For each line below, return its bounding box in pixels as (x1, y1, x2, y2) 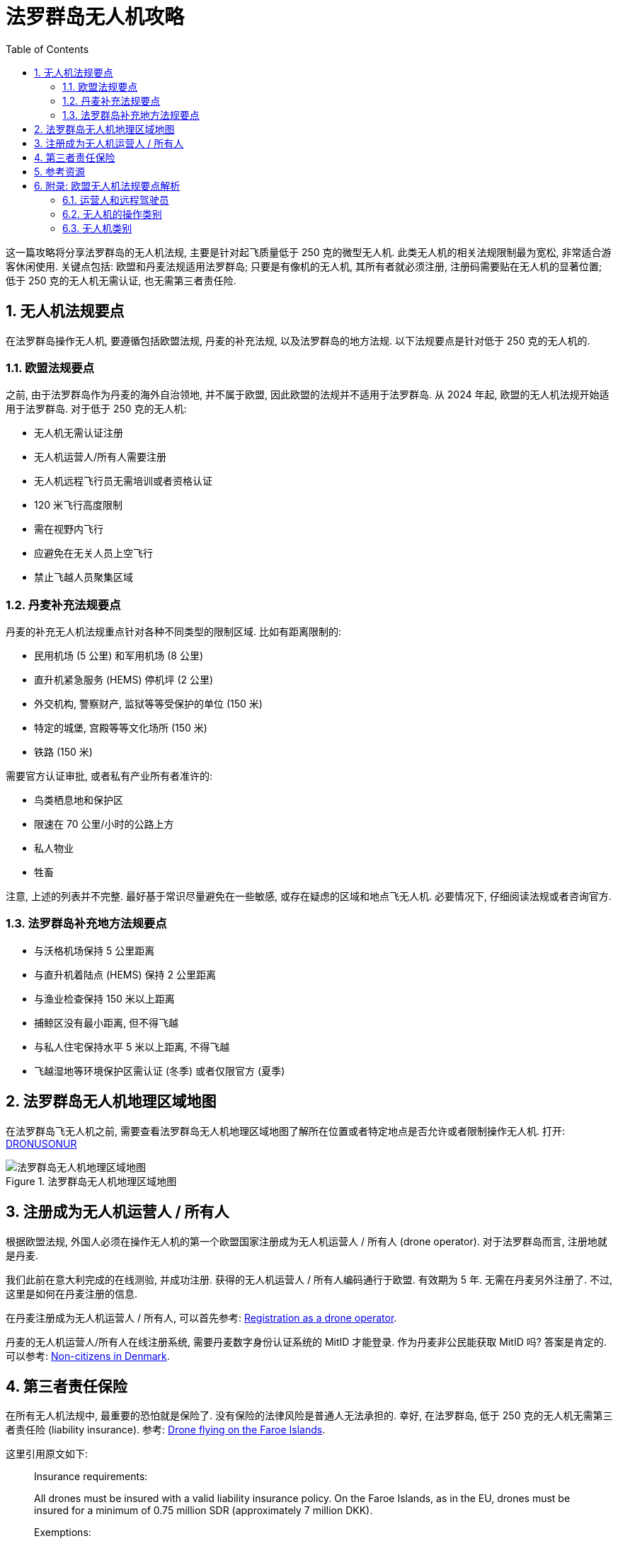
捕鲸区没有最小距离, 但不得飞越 (34, 1016, 178, 1029)
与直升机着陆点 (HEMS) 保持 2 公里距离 (34, 968, 216, 981)
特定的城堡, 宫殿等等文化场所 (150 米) (34, 722, 207, 734)
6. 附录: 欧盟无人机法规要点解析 (34, 179, 181, 192)
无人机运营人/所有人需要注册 (34, 451, 167, 463)
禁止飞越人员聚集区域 (34, 571, 133, 584)
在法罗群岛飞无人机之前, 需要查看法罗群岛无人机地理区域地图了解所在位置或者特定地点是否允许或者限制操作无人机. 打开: (6, 1124, 565, 1137)
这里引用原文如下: (6, 1448, 88, 1460)
